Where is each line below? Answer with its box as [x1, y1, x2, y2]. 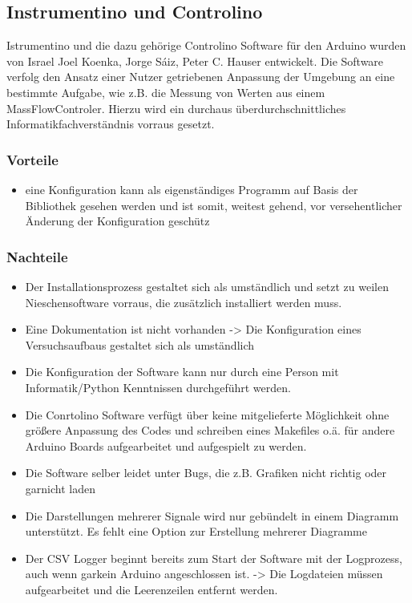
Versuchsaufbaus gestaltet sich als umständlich [25, 336, 255, 353]
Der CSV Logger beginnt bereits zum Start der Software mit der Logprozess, [25, 549, 402, 566]
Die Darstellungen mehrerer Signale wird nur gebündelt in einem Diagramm [25, 507, 399, 524]
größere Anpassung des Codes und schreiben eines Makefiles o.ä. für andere [25, 422, 395, 439]
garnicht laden [25, 480, 95, 496]
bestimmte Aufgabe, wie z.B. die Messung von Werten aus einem [6, 83, 325, 100]
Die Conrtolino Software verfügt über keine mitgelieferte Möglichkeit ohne [25, 406, 390, 423]
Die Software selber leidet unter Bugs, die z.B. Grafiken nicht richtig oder [25, 464, 387, 481]
